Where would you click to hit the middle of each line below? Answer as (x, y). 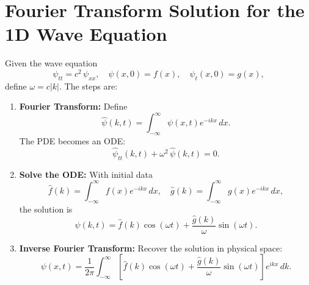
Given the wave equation (51, 63)
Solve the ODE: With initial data (86, 174)
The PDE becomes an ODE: (72, 141)
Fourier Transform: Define (73, 106)
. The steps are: (88, 86)
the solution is (46, 209)
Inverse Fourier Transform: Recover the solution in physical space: (151, 248)
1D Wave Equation (86, 34)
